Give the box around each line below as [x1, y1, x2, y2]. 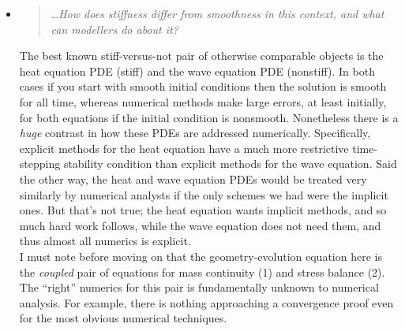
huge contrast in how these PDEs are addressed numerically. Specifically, [19, 125, 371, 141]
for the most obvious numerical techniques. [19, 310, 227, 326]
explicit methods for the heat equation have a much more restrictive [19, 139, 349, 156]
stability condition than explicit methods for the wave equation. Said [63, 155, 397, 172]
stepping [19, 155, 61, 172]
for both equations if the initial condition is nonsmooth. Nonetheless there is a [19, 109, 399, 125]
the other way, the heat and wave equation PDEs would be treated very [19, 170, 367, 187]
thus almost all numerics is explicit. [19, 232, 191, 249]
